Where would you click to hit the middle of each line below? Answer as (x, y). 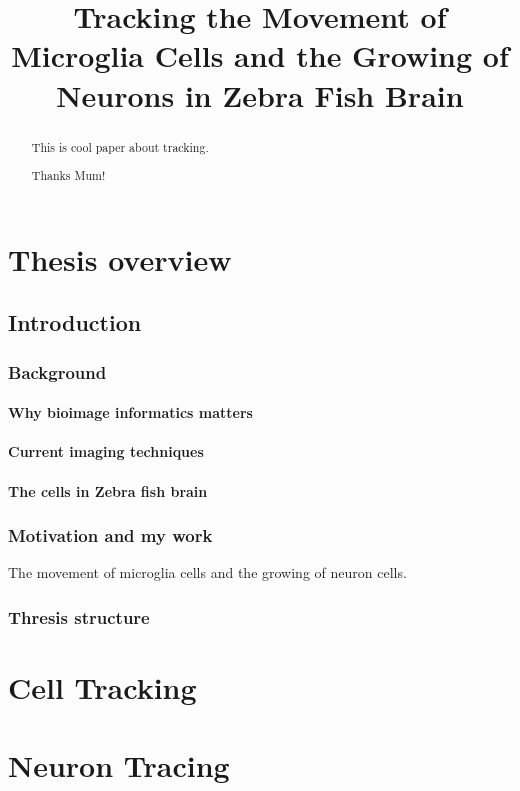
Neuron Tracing (119, 765)
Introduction (75, 322)
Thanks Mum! (68, 175)
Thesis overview (120, 258)
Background (57, 371)
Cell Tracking (102, 686)
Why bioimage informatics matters (130, 412)
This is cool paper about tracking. (120, 146)
